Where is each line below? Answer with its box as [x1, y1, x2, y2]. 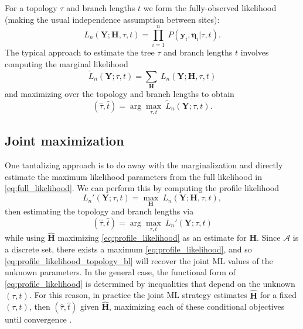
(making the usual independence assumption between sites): [5, 13, 220, 25]
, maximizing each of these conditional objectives [109, 300, 285, 313]
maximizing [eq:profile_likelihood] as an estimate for [57, 231, 247, 244]
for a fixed [260, 289, 297, 301]
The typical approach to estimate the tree [5, 46, 155, 58]
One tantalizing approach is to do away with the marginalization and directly [5, 159, 283, 171]
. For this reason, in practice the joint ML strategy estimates [29, 289, 247, 301]
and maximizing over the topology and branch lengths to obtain [5, 88, 234, 100]
